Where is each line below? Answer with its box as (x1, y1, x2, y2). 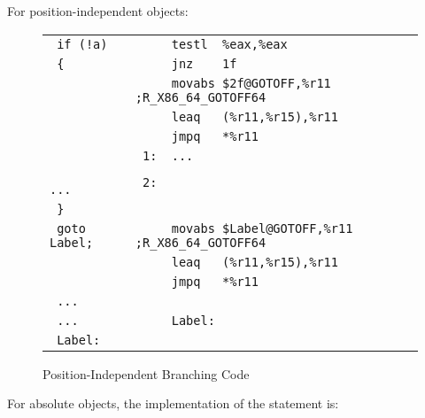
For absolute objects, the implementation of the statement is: (7, 394, 339, 413)
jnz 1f (171, 56, 237, 71)
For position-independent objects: (7, 2, 189, 19)
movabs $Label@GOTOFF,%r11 (171, 221, 353, 236)
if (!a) (57, 36, 108, 51)
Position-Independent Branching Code (42, 364, 250, 383)
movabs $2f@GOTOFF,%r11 (171, 75, 331, 90)
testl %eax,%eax (171, 36, 288, 51)
